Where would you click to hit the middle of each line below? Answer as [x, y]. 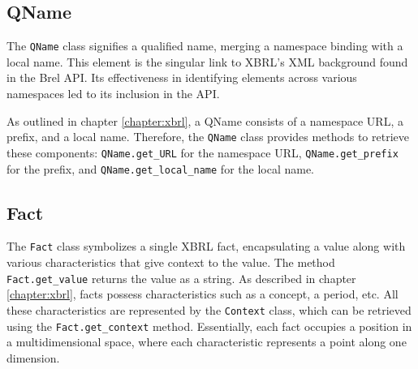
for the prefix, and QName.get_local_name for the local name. [160, 168]
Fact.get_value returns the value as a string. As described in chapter [181, 278]
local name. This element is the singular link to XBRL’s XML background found [207, 61]
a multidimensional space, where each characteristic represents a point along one [207, 342]
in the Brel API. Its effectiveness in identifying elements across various [182, 77]
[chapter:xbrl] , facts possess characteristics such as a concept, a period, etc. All [203, 294]
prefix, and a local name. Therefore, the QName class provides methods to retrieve [208, 137]
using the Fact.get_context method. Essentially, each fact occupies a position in [209, 326]
